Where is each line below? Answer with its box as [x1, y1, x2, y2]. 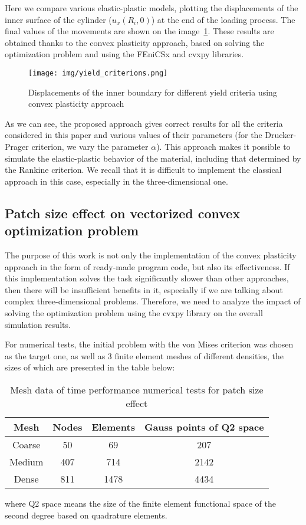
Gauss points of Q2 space [144, 419, 264, 434]
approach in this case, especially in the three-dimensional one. [5, 175, 228, 187]
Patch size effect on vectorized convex [5, 204, 241, 222]
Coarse [12, 437, 41, 451]
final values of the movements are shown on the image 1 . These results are [5, 25, 274, 37]
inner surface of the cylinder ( [5, 13, 112, 25]
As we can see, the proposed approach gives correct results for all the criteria [5, 117, 283, 129]
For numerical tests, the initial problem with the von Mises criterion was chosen [5, 338, 294, 350]
